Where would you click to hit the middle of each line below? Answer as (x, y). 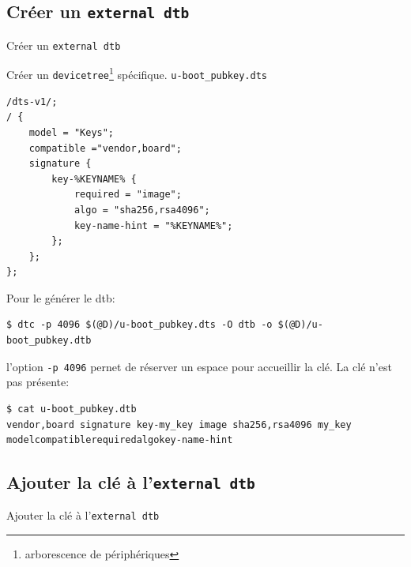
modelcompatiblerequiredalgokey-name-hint (120, 440)
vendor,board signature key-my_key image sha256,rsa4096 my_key (179, 424)
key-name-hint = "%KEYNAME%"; (153, 225)
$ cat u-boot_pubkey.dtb (72, 409)
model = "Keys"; (72, 132)
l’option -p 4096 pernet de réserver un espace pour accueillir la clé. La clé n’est (199, 366)
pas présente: (38, 382)
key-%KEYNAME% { (94, 179)
